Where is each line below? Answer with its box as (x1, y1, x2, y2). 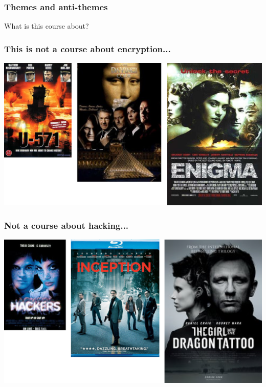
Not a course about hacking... (4, 219, 129, 231)
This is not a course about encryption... (4, 42, 171, 55)
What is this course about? (4, 20, 89, 31)
